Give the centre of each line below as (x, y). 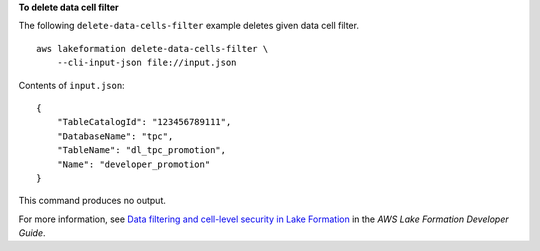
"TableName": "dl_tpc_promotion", (141, 150)
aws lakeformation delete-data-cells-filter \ (152, 48)
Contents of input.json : (71, 85)
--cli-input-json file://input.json (146, 63)
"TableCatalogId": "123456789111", (144, 122)
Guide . (32, 233)
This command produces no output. (92, 201)
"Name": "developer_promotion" (133, 164)
